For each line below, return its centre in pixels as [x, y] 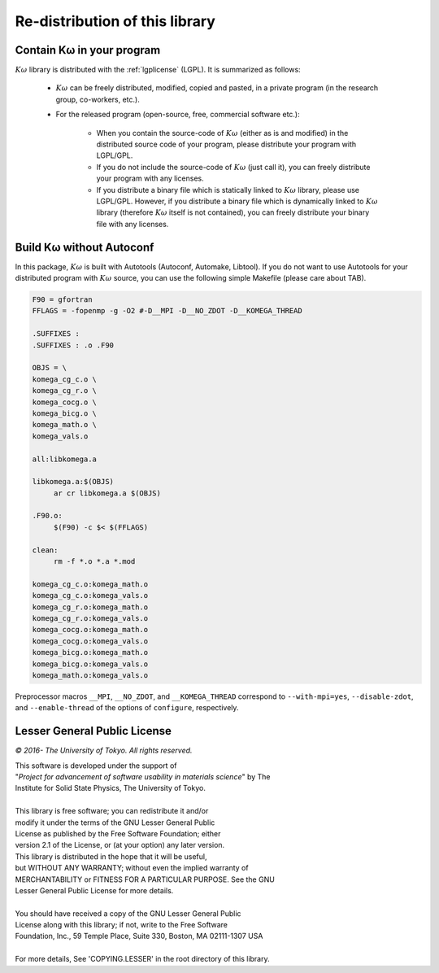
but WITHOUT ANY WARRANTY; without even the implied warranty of [132, 868]
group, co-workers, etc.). [98, 99]
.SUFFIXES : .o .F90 [73, 345]
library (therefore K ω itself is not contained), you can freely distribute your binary [233, 212]
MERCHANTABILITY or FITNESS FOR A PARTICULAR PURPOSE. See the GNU [145, 879]
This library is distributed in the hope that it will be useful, [111, 856]
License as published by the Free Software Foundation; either [118, 833]
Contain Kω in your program [88, 50]
